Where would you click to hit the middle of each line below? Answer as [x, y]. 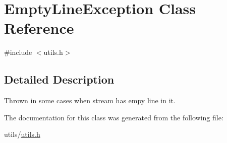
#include [18, 52]
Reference [39, 28]
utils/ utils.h [22, 134]
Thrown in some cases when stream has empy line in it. [90, 100]
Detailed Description [59, 79]
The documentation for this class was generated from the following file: [114, 117]
